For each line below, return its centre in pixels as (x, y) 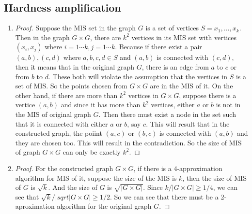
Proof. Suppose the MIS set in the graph (76, 28)
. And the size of (73, 187)
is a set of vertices (172, 28)
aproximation (35, 206)
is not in (228, 105)
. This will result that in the (188, 123)
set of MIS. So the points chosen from (71, 86)
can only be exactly (92, 152)
